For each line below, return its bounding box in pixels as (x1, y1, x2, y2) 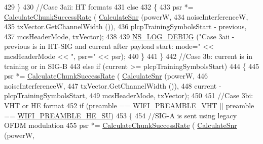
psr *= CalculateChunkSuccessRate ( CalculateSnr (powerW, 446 (4, 70, 208, 81)
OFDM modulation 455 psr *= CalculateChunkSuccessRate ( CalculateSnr (4, 120, 237, 130)
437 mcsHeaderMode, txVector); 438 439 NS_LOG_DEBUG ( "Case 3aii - (4, 31, 235, 41)
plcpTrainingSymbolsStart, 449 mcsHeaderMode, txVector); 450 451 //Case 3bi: (4, 90, 253, 101)
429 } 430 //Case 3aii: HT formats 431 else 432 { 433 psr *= (4, 2, 194, 12)
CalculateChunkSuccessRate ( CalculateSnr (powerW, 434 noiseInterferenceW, (4, 11, 248, 22)
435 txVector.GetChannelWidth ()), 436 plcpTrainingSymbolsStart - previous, (4, 21, 247, 32)
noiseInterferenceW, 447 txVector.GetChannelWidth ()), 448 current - (4, 80, 221, 91)
